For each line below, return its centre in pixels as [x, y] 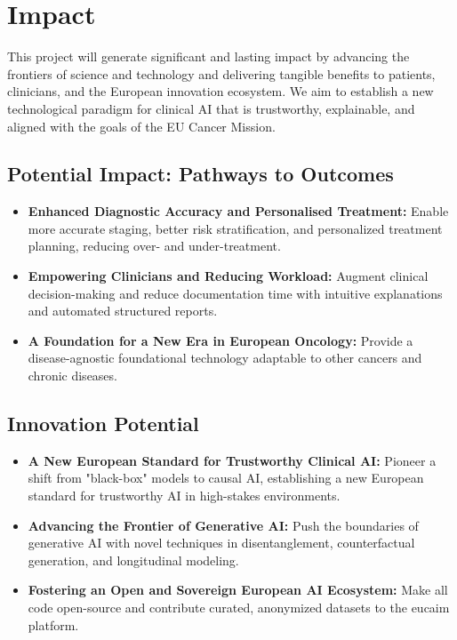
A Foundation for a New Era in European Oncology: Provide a [220, 340]
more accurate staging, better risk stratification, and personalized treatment [235, 228]
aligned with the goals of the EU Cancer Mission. [141, 126]
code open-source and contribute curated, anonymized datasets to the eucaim [239, 607]
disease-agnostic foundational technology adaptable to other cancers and [225, 358]
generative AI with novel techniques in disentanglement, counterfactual [221, 543]
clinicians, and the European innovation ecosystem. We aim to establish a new [220, 91]
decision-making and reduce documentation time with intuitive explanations [235, 293]
